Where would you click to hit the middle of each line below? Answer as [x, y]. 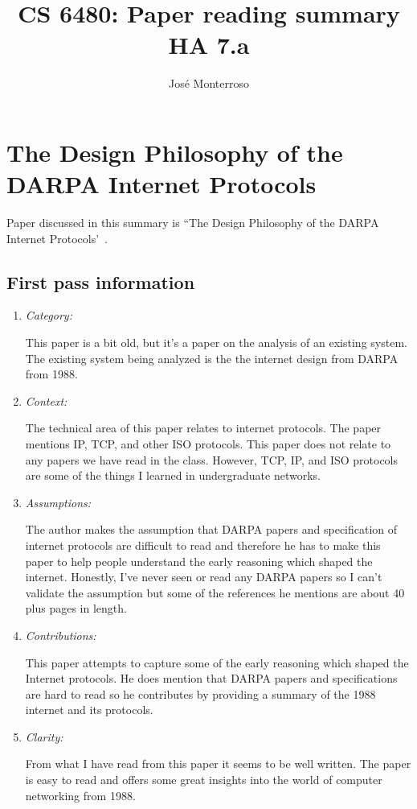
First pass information [101, 281]
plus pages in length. [76, 608]
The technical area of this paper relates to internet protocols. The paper [203, 428]
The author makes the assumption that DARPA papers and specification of [211, 529]
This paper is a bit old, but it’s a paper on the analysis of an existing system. [216, 343]
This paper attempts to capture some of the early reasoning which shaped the [217, 662]
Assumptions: [58, 502]
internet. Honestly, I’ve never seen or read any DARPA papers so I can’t [204, 577]
